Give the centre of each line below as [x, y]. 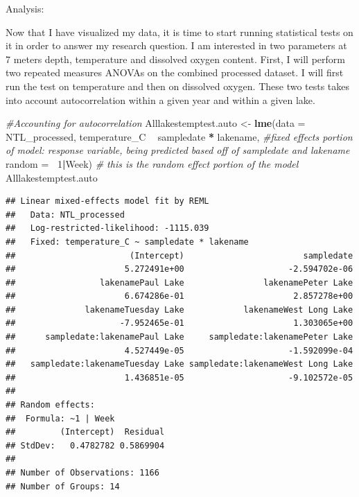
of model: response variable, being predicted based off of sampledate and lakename [178, 150]
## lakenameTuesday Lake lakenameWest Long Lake [179, 309]
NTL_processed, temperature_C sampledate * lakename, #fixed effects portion [179, 136]
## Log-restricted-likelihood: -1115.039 [107, 228]
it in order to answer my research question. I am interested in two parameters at [176, 45]
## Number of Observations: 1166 [82, 473]
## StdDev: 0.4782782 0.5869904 [85, 445]
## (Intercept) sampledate [179, 255]
